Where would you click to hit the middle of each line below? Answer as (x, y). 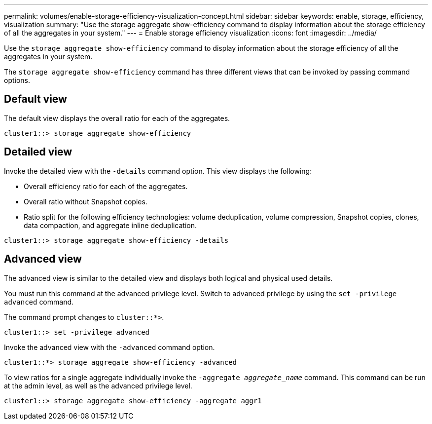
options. (17, 80)
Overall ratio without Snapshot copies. (86, 201)
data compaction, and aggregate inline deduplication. (110, 225)
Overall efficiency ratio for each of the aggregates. (106, 186)
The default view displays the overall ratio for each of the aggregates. (117, 118)
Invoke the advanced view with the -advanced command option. (109, 347)
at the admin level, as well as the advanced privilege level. (98, 385)
